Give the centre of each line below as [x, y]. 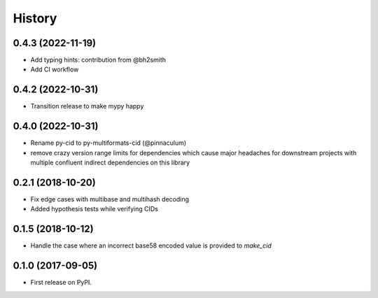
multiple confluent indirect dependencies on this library [110, 163]
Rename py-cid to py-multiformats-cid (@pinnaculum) [108, 143]
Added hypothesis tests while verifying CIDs [94, 209]
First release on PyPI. [61, 283]
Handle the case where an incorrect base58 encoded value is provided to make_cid [151, 246]
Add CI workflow [55, 69]
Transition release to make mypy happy [87, 106]
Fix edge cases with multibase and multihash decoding [110, 199]
